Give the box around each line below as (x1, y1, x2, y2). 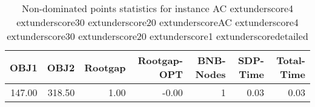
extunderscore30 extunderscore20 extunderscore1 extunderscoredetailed (7, 29, 308, 43)
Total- (276, 53, 305, 67)
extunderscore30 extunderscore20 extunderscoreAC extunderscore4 (16, 15, 299, 29)
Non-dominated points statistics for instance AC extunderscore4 (21, 1, 294, 15)
